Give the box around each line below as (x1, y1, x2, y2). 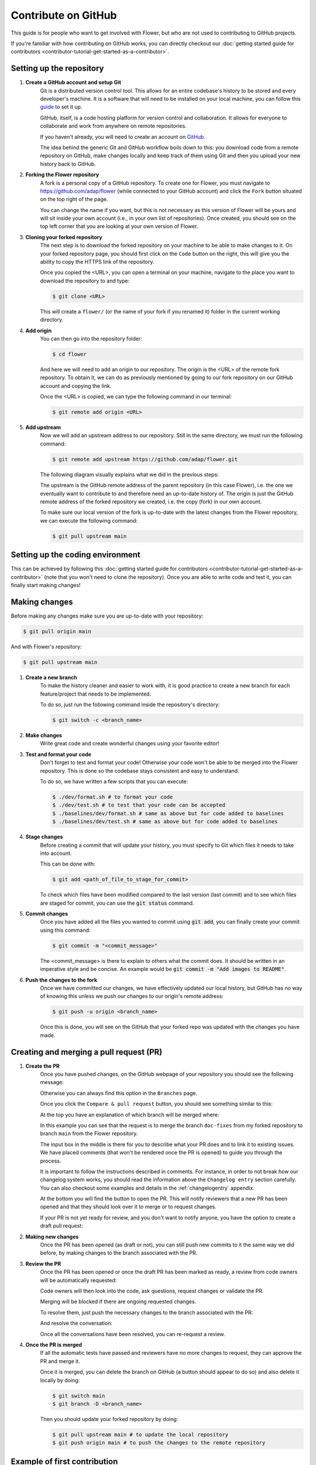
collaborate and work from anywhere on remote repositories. (40, 122, 187, 130)
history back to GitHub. (40, 160, 96, 167)
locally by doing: (40, 1377, 80, 1384)
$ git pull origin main (23, 628, 92, 635)
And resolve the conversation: (40, 1320, 112, 1327)
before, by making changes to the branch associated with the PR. (40, 1249, 198, 1256)
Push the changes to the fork (25, 976, 98, 983)
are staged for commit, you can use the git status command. (40, 900, 194, 907)
